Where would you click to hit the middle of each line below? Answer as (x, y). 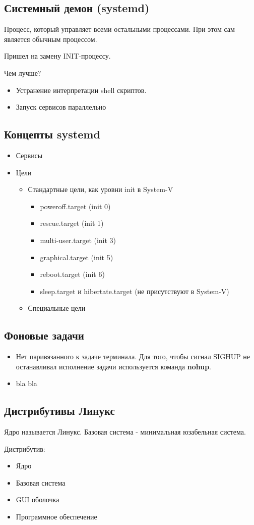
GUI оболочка (38, 499)
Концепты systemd (52, 134)
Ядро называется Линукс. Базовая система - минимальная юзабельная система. (125, 432)
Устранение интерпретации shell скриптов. (81, 90)
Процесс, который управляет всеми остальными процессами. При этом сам (119, 29)
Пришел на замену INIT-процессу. (57, 56)
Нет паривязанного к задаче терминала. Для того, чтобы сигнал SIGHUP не (133, 356)
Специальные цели (57, 308)
